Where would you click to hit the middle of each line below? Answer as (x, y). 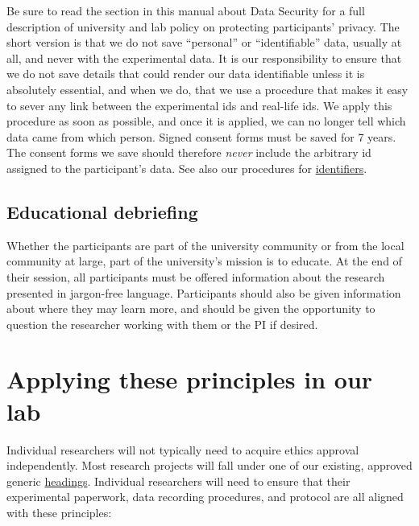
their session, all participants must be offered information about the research (196, 276)
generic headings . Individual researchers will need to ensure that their (178, 481)
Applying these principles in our (190, 379)
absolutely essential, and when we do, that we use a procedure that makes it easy (207, 89)
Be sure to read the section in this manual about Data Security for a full (186, 10)
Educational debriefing (102, 211)
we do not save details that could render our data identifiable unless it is (186, 74)
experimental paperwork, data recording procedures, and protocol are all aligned (205, 497)
